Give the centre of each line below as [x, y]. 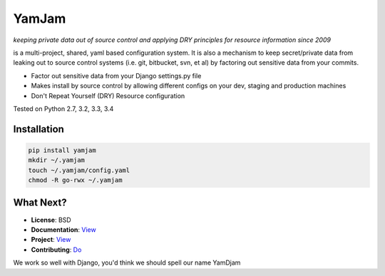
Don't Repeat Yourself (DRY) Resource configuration [108, 95]
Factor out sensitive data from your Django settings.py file [116, 75]
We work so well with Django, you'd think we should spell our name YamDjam [127, 262]
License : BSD [51, 220]
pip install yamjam [62, 150]
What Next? [40, 203]
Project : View [51, 240]
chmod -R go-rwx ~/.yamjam [75, 180]
